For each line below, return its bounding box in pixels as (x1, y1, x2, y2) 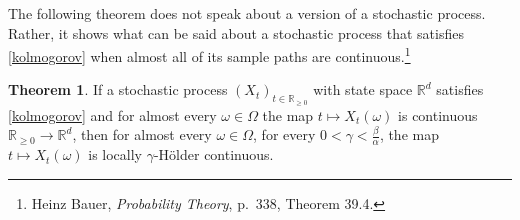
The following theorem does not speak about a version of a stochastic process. (8, 3, 486, 23)
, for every (253, 124, 316, 145)
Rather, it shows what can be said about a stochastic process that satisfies (8, 22, 464, 43)
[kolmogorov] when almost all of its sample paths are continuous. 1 (8, 43, 411, 66)
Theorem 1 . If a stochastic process (8, 79, 228, 100)
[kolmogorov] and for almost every (8, 104, 217, 125)
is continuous (398, 104, 478, 125)
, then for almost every (72, 124, 212, 145)
